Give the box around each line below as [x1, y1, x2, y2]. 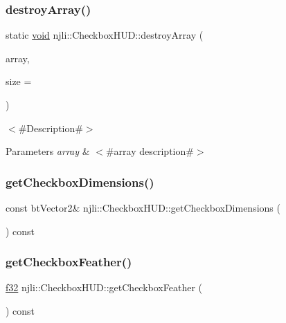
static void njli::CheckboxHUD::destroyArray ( [6, 28, 204, 42]
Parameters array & [6, 144, 90, 158]
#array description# [105, 144, 194, 158]
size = [6, 74, 32, 89]
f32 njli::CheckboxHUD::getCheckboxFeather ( [6, 280, 202, 295]
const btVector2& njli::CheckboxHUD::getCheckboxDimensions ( [6, 201, 280, 214]
